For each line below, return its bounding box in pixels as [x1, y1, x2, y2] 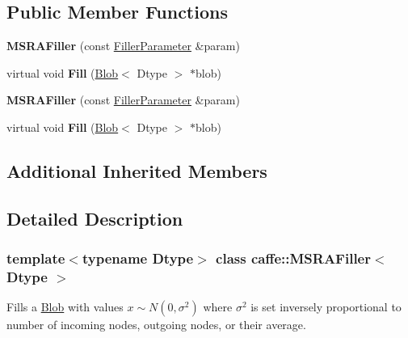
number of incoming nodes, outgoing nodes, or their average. [6, 316, 306, 333]
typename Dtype [82, 248, 194, 268]
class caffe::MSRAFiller [216, 248, 371, 268]
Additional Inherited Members [6, 158, 267, 183]
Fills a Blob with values [6, 298, 124, 315]
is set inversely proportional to [250, 298, 402, 315]
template [6, 248, 65, 268]
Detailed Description [6, 205, 183, 230]
